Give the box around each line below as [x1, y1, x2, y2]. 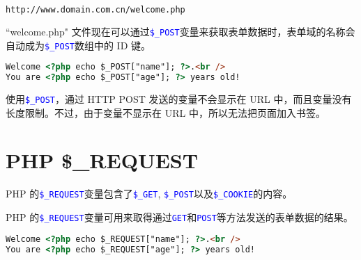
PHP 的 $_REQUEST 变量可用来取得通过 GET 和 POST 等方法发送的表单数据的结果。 [6, 209, 353, 224]
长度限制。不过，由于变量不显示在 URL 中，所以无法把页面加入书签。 [6, 105, 325, 120]
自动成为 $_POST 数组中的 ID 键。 [6, 38, 151, 52]
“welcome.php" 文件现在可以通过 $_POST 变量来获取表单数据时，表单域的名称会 [6, 24, 355, 38]
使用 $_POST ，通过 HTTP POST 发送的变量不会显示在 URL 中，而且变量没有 [6, 91, 352, 106]
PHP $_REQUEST [6, 146, 199, 174]
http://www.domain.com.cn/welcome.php [6, 5, 185, 15]
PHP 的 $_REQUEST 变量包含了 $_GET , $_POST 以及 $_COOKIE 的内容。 [6, 186, 293, 201]
